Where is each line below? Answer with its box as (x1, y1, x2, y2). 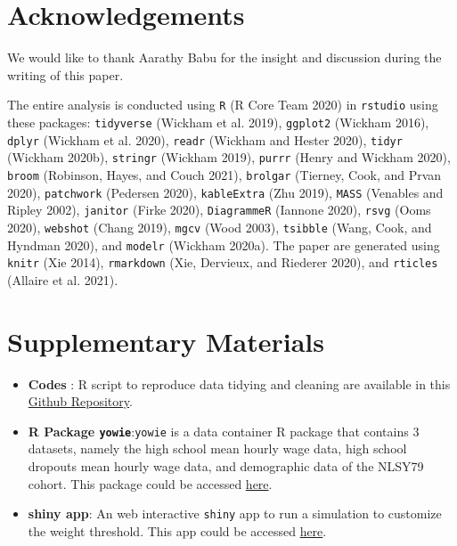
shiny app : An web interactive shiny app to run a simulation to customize (28, 504, 442, 523)
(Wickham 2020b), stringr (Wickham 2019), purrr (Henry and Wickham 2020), (7, 148, 451, 167)
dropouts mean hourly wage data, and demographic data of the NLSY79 (28, 457, 424, 476)
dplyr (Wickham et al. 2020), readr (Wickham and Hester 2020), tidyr (7, 130, 403, 149)
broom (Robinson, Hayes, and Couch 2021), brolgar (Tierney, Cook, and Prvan (7, 165, 442, 183)
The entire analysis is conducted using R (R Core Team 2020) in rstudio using (7, 95, 438, 114)
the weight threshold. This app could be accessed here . (28, 521, 327, 540)
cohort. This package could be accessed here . (28, 474, 273, 493)
